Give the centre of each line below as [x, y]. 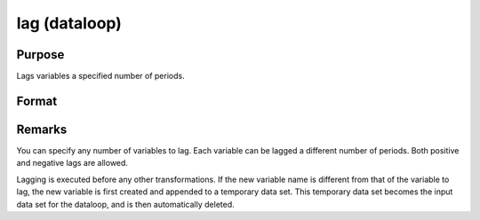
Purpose [40, 55]
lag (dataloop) [69, 23]
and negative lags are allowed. [72, 163]
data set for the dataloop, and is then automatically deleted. [125, 204]
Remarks [42, 129]
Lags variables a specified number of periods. [101, 76]
